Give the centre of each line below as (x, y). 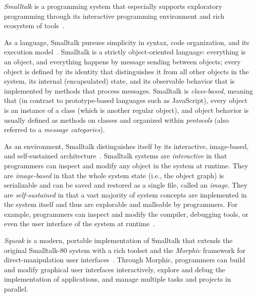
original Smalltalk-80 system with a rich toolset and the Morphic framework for (125, 250)
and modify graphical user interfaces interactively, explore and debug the (115, 269)
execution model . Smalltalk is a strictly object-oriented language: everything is (125, 52)
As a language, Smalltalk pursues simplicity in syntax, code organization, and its (127, 42)
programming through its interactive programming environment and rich (114, 16)
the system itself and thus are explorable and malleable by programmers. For (121, 204)
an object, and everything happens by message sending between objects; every (123, 61)
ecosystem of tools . (34, 25)
